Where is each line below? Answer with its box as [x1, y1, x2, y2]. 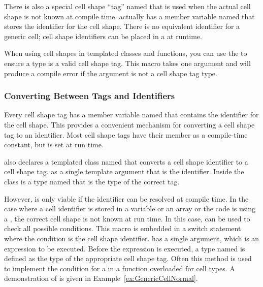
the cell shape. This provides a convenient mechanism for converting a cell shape [4, 119, 255, 130]
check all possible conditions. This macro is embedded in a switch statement [4, 223, 241, 234]
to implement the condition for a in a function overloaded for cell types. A [4, 263, 235, 273]
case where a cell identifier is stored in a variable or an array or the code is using [4, 203, 255, 214]
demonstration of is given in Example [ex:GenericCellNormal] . [4, 273, 198, 283]
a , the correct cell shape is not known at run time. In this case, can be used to [4, 213, 250, 224]
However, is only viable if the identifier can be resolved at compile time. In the [4, 193, 249, 204]
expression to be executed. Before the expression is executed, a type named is [4, 243, 245, 253]
